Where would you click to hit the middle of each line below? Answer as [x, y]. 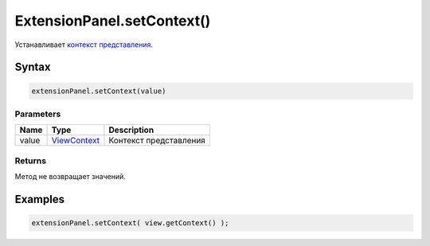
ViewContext [75, 141]
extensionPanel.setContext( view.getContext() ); [130, 223]
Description [131, 130]
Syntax [33, 67]
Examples [40, 199]
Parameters [38, 114]
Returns [31, 161]
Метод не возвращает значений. [70, 177]
